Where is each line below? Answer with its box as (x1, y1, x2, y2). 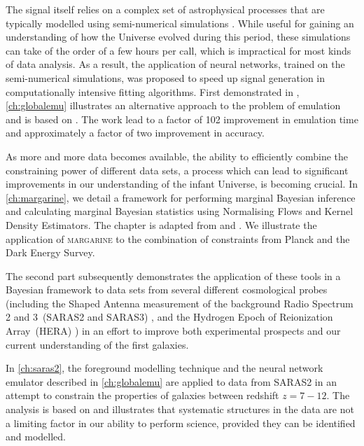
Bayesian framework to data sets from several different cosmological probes (6, 282, 328, 297)
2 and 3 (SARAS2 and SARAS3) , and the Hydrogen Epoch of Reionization (6, 309, 333, 324)
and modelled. (6, 429, 66, 444)
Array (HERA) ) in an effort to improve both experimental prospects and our (6, 323, 341, 338)
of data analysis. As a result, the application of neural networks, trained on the (6, 57, 345, 71)
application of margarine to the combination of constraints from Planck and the (6, 231, 350, 246)
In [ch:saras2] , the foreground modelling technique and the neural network (6, 361, 323, 375)
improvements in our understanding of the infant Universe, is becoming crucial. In (6, 176, 358, 191)
